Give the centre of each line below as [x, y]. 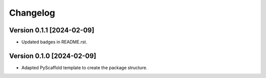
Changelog [32, 13]
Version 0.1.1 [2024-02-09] [52, 30]
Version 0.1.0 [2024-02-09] [53, 56]
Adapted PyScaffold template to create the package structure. [84, 67]
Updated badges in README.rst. [54, 42]
